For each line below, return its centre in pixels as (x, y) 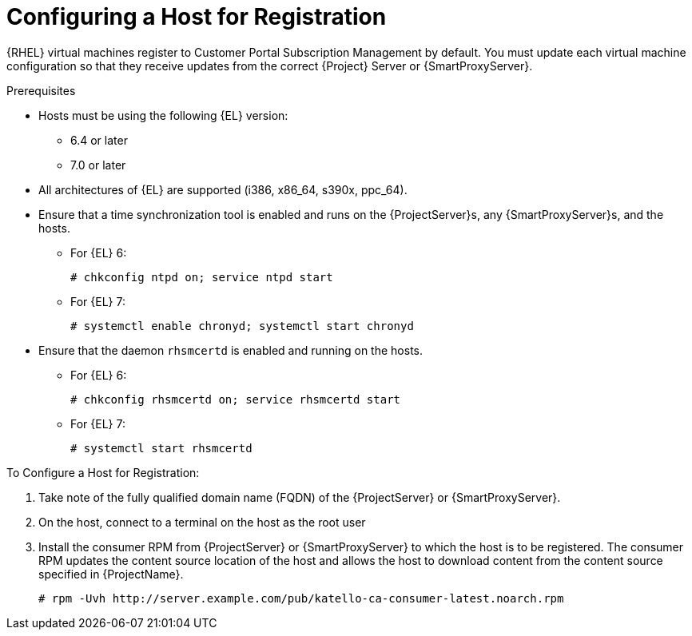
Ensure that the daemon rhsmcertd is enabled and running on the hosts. (231, 350)
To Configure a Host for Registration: (103, 472)
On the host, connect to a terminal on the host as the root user (202, 522)
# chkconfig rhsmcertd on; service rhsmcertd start (236, 399)
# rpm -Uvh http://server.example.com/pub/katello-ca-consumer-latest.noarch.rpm (301, 598)
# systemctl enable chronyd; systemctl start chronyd (242, 326)
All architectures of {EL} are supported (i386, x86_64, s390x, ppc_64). (223, 189)
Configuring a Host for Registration (197, 17)
